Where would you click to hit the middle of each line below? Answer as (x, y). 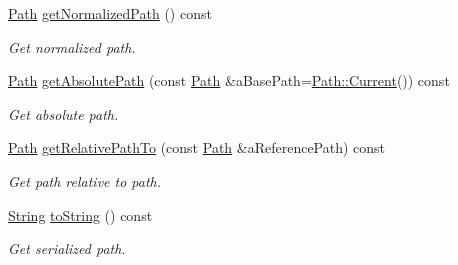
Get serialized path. (67, 248)
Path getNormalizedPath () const (110, 13)
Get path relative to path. (85, 180)
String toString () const (80, 214)
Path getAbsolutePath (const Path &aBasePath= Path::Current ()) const (229, 80)
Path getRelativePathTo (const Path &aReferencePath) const (197, 147)
